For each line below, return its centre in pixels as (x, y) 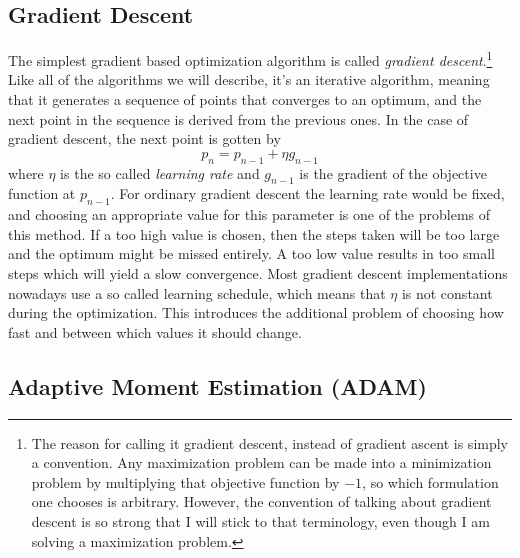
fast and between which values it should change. (155, 331)
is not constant (447, 292)
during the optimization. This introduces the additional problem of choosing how (256, 312)
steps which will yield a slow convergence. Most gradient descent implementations (258, 273)
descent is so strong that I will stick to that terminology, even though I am (260, 520)
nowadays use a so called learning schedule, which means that (197, 292)
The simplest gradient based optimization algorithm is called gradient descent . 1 (250, 58)
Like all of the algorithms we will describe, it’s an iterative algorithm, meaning (249, 79)
